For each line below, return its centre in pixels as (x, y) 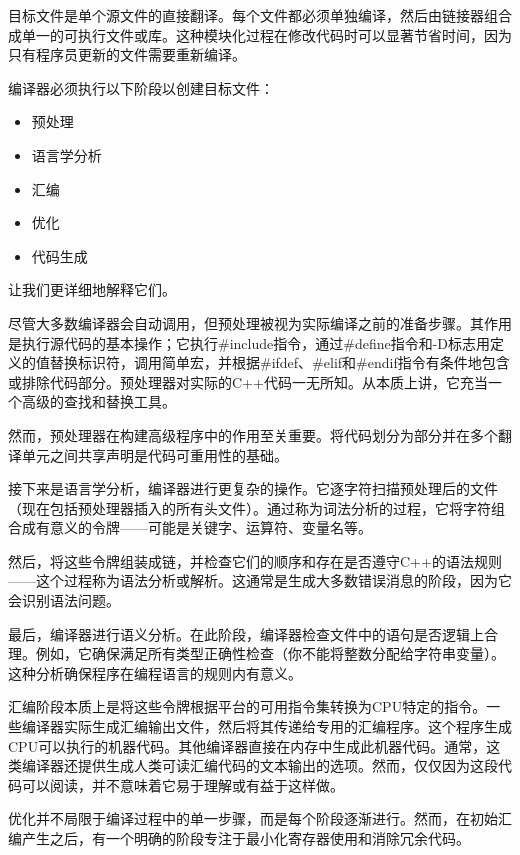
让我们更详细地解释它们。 (92, 289)
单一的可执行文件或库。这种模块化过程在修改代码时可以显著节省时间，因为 (266, 34)
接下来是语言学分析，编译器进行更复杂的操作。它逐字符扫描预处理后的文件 (253, 488)
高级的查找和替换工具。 (98, 401)
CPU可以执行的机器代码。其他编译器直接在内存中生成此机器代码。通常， (247, 745)
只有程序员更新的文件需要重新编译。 (127, 54)
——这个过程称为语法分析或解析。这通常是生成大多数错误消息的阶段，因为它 (260, 580)
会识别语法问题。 (64, 600)
